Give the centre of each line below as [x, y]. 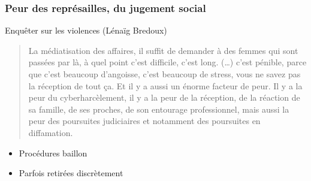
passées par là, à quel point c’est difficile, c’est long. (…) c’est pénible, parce [167, 62]
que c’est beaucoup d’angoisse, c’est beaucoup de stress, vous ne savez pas [164, 74]
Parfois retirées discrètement [71, 173]
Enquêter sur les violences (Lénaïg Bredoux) [86, 30]
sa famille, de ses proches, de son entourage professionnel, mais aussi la [159, 109]
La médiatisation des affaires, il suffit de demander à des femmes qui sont [163, 50]
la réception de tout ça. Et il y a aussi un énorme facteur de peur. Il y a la [165, 85]
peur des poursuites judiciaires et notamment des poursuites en [144, 121]
